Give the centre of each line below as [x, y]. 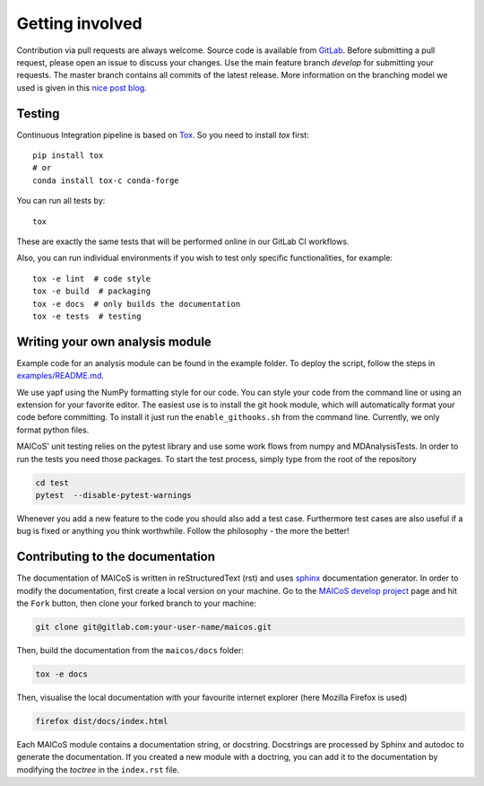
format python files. [53, 430]
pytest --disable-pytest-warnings [113, 495]
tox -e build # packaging [92, 291]
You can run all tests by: [61, 201]
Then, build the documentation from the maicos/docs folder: [130, 650]
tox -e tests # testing [87, 316]
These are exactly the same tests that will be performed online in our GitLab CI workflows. [183, 241]
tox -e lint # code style [92, 279]
